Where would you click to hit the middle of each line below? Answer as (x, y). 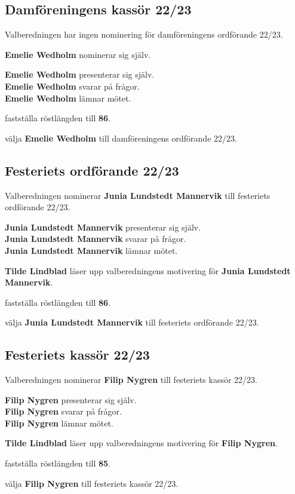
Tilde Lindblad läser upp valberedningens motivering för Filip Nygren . (141, 443)
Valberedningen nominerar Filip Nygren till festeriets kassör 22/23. (131, 380)
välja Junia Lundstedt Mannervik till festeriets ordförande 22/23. (132, 322)
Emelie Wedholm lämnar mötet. (68, 98)
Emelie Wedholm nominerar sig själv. (78, 54)
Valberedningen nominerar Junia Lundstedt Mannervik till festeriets (138, 195)
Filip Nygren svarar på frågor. (63, 411)
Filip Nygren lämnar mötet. (59, 423)
